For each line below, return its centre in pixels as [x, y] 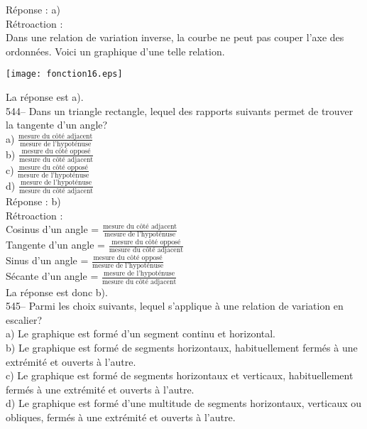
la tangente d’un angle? [57, 125]
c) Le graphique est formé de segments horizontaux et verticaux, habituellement [180, 375]
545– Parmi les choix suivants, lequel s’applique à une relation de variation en [175, 306]
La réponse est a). [45, 97]
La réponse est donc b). [57, 292]
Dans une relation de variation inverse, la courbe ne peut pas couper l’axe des [175, 37]
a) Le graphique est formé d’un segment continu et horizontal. [141, 333]
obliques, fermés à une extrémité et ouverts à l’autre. [121, 417]
